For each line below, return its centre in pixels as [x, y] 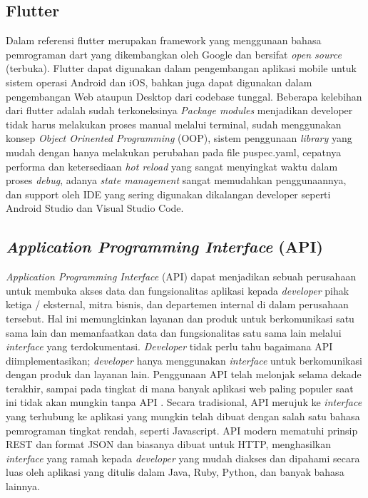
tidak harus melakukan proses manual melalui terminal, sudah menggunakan [174, 124]
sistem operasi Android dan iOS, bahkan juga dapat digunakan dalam [159, 82]
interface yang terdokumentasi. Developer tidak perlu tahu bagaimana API [169, 346]
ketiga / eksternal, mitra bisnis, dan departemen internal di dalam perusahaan [177, 304]
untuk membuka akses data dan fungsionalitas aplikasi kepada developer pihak [178, 290]
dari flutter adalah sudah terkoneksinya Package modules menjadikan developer [179, 110]
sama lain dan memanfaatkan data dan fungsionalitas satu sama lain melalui [174, 332]
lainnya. [23, 486]
